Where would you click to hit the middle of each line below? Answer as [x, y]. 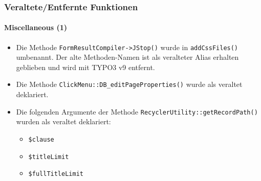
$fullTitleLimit [56, 174]
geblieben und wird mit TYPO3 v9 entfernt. [85, 67]
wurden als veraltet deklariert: [63, 121]
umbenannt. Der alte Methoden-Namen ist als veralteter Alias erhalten [127, 57]
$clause [41, 139]
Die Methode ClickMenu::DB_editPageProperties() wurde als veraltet [129, 84]
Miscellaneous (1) [36, 27]
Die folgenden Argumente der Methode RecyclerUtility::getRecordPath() [137, 111]
